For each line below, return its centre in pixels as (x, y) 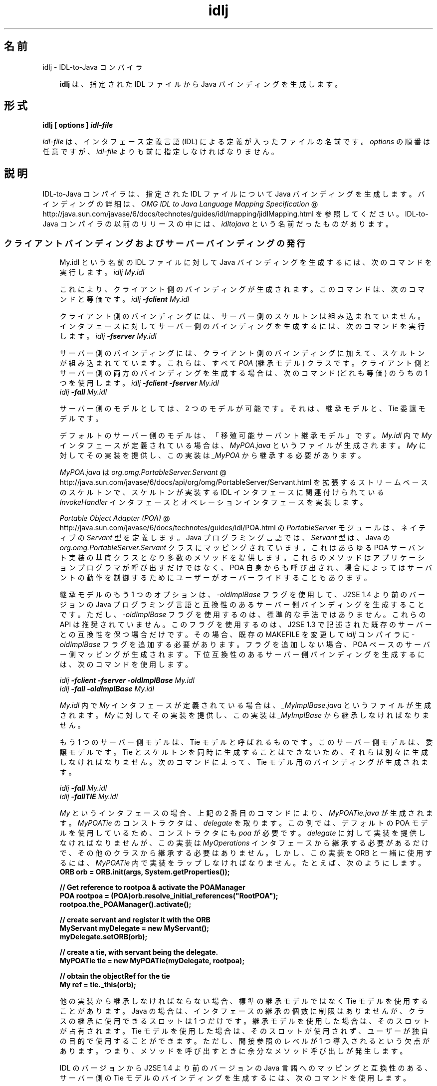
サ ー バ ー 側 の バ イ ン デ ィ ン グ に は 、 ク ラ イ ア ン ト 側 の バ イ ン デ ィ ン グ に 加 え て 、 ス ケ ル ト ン (242, 353)
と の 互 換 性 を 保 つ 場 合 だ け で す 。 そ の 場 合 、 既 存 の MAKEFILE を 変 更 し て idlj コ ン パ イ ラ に (234, 635)
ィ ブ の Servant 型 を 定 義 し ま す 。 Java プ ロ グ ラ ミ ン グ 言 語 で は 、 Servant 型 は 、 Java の (225, 538)
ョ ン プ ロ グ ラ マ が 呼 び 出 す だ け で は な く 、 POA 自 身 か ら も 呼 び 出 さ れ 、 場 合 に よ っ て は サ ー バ (246, 568)
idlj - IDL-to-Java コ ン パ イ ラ (93, 67)
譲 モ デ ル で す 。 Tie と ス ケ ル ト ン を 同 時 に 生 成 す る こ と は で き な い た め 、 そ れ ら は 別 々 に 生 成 (244, 752)
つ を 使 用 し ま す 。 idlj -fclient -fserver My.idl (139, 383)
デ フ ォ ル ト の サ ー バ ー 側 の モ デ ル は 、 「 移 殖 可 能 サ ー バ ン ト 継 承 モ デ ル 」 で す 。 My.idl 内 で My (246, 435)
